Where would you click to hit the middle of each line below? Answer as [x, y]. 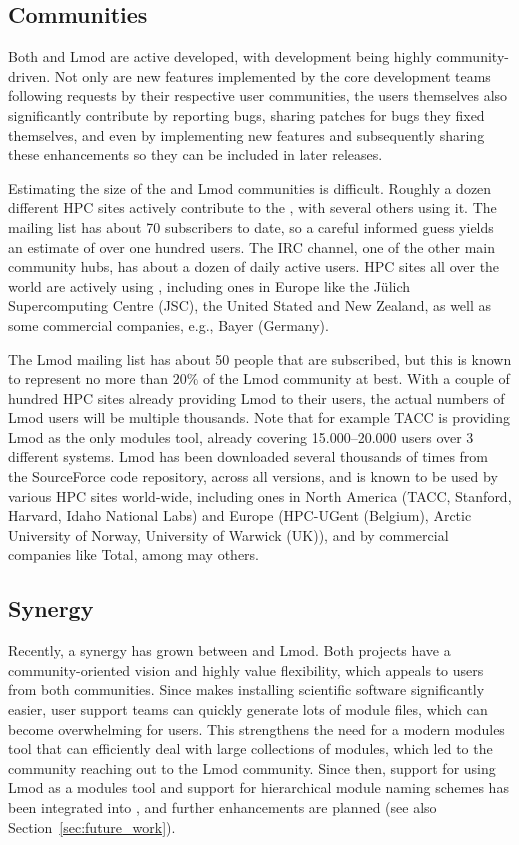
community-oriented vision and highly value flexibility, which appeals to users [246, 669]
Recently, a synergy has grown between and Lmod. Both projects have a [229, 650]
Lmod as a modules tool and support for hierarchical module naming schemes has [258, 787]
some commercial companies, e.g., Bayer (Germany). [168, 324]
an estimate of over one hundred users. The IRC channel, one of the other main [252, 246]
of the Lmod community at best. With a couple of [356, 378]
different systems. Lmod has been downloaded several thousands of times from [248, 456]
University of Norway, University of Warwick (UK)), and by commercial [228, 534]
